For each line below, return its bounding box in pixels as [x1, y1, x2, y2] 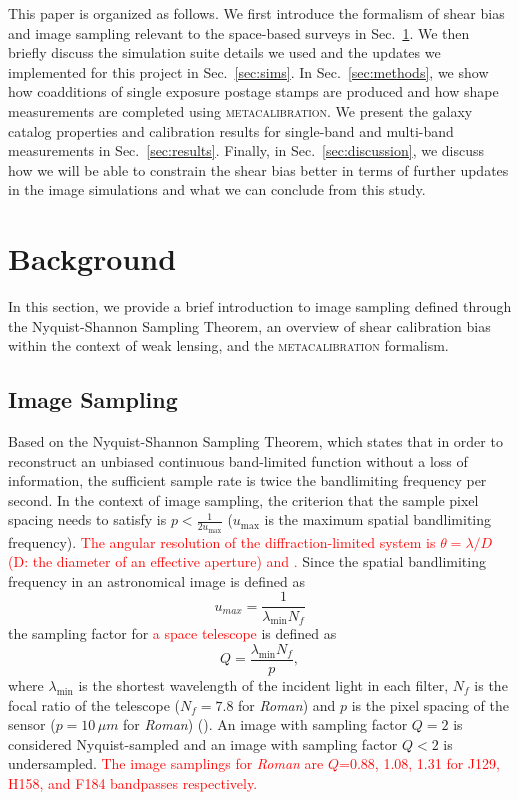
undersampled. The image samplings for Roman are [8, 753, 324, 774]
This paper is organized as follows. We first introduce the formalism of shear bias [8, 3, 505, 23]
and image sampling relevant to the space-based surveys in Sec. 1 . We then [8, 22, 470, 43]
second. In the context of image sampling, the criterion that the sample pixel [8, 489, 479, 510]
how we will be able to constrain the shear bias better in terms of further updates [8, 159, 509, 180]
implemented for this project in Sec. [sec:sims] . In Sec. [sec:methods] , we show [8, 61, 489, 82]
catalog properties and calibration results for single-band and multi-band [8, 120, 454, 141]
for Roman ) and [238, 694, 336, 715]
